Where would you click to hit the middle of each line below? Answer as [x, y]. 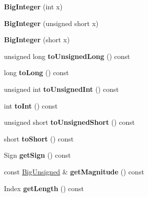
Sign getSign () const [37, 155]
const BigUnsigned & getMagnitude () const [74, 171]
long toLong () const [37, 72]
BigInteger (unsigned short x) [51, 23]
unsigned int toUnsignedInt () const [61, 89]
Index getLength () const [44, 188]
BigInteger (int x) [33, 6]
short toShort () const [39, 138]
